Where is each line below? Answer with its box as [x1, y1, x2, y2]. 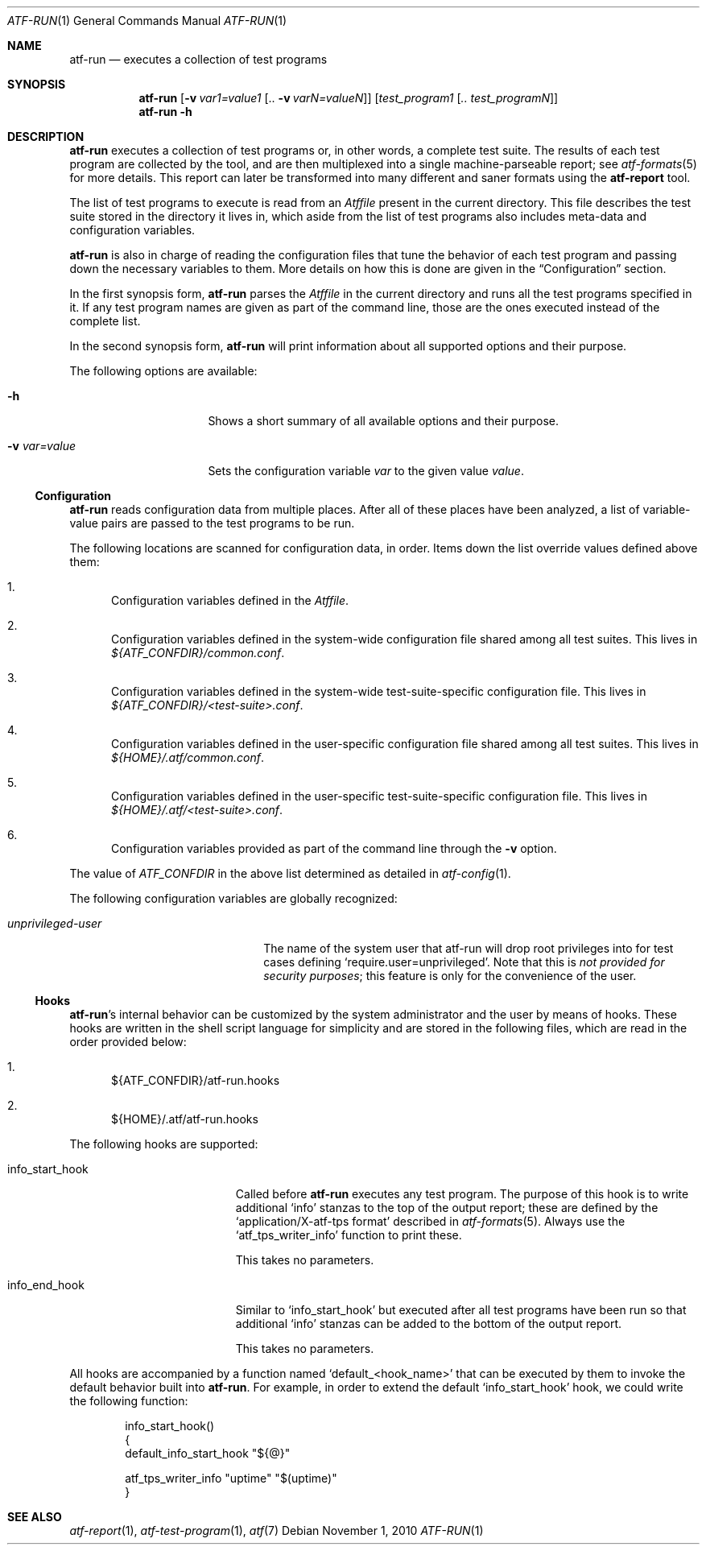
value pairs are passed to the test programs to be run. [69, 516, 355, 530]
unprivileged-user [7, 916, 102, 930]
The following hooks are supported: [69, 1137, 258, 1151]
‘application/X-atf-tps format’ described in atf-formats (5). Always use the [235, 1214, 625, 1228]
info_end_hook [7, 1278, 85, 1292]
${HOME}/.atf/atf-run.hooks [111, 1112, 258, 1126]
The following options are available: [69, 364, 258, 378]
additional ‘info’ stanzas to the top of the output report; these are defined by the [235, 1201, 659, 1214]
